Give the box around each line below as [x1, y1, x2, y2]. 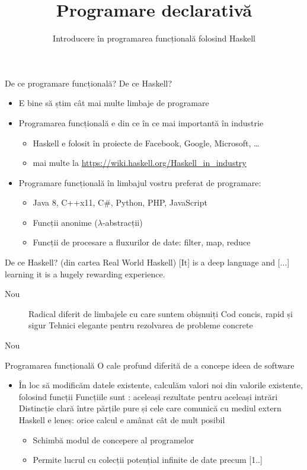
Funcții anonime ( [33, 216, 98, 228]
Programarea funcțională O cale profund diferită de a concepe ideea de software [5, 359, 295, 371]
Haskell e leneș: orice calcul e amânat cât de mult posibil [18, 414, 225, 426]
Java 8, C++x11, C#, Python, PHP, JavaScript [33, 196, 207, 209]
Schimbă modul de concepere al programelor [33, 433, 194, 446]
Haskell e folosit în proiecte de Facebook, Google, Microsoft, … [33, 136, 260, 149]
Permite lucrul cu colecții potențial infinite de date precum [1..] [33, 453, 263, 466]
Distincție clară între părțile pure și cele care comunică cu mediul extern [18, 402, 282, 414]
